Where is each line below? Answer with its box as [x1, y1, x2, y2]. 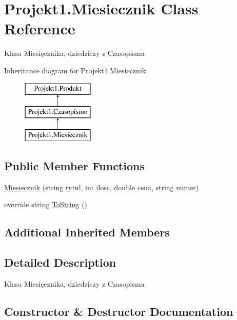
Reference [4, 18, 75, 39]
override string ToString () [4, 199, 88, 210]
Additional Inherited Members [4, 224, 170, 240]
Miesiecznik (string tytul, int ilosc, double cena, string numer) [4, 182, 199, 192]
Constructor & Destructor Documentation [4, 303, 233, 319]
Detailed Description [4, 254, 116, 270]
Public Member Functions [4, 157, 145, 173]
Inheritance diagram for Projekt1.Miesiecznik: [4, 65, 148, 75]
